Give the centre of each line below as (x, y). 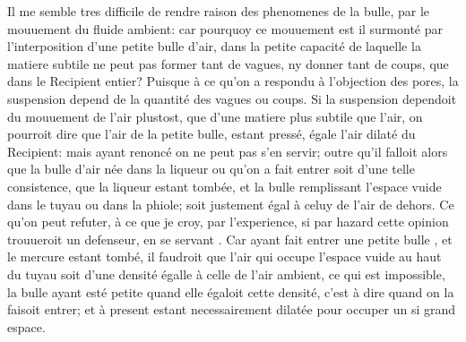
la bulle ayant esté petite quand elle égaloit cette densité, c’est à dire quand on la (231, 291)
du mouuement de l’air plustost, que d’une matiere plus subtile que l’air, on (215, 116)
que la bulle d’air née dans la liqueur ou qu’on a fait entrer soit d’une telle (211, 169)
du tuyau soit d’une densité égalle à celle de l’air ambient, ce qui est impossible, (226, 274)
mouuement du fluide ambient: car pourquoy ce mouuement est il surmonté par (225, 28)
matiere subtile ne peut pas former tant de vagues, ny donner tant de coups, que (228, 63)
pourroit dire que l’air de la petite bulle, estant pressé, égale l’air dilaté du (211, 134)
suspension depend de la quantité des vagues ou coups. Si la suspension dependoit (232, 98)
